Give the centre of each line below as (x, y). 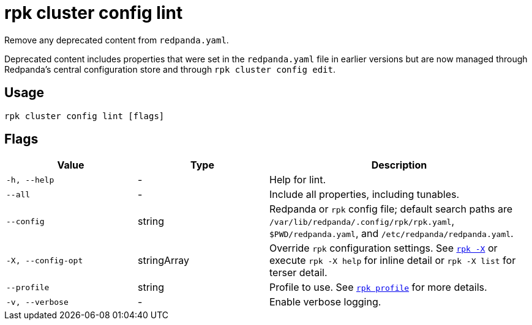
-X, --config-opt (45, 260)
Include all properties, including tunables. (365, 195)
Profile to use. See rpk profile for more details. (378, 287)
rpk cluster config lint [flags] (84, 116)
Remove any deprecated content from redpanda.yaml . (117, 40)
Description (399, 165)
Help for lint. (298, 180)
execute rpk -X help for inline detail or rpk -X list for (393, 261)
